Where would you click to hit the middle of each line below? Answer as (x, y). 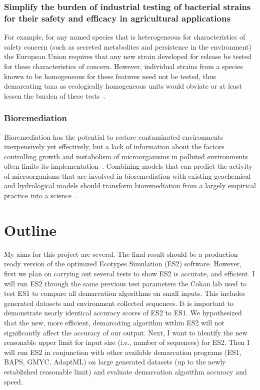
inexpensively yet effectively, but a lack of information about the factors (114, 146)
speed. (13, 381)
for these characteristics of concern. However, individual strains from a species (123, 66)
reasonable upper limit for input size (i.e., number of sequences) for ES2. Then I (127, 342)
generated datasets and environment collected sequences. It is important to (119, 303)
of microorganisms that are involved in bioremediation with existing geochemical (127, 175)
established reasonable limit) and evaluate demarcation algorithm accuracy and (125, 371)
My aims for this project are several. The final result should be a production (121, 254)
